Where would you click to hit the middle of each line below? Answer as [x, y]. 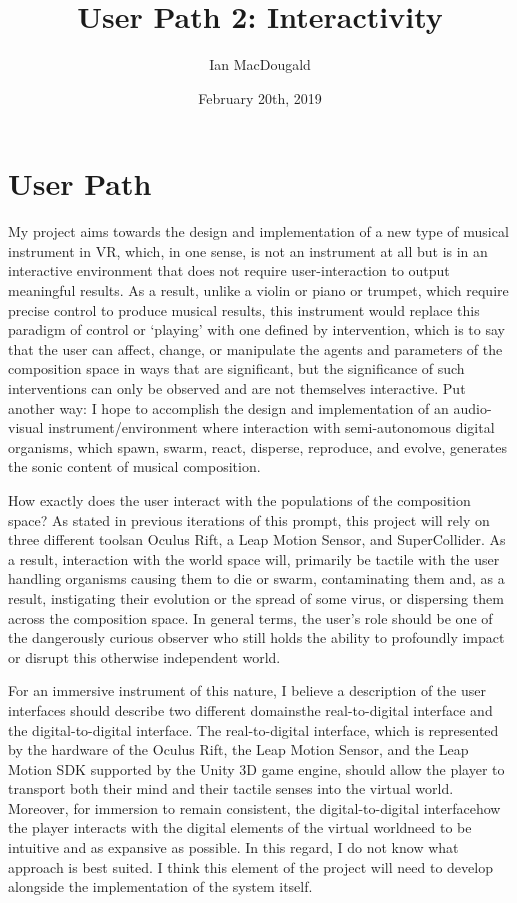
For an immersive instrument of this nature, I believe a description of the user [247, 690]
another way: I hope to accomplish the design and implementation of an [228, 407]
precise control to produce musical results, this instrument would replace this [244, 309]
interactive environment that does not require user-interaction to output [229, 270]
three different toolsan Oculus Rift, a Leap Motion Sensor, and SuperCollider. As [257, 539]
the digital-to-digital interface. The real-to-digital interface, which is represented [253, 729]
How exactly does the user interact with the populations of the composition [239, 499]
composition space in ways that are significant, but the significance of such [236, 368]
